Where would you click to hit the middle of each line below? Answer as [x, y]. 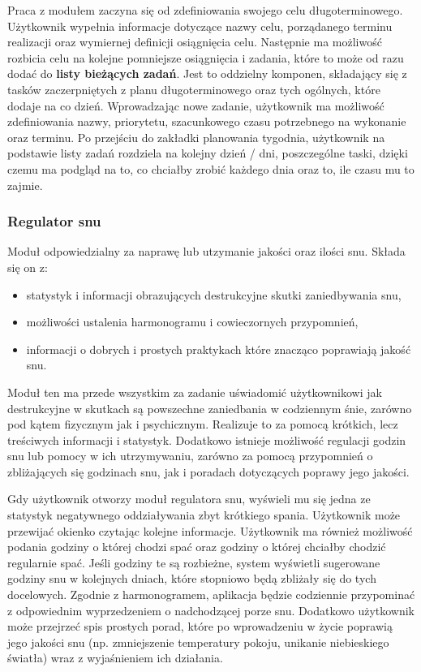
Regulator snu [54, 221]
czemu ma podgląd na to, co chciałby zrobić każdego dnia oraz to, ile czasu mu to [211, 168]
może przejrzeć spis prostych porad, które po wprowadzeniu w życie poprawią [200, 626]
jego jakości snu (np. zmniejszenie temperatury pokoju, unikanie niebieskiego [198, 642]
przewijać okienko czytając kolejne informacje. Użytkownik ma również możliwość [210, 530]
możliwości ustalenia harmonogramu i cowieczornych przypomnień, [192, 322]
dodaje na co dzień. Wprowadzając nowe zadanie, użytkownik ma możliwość [196, 105]
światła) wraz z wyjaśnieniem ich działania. [115, 658]
